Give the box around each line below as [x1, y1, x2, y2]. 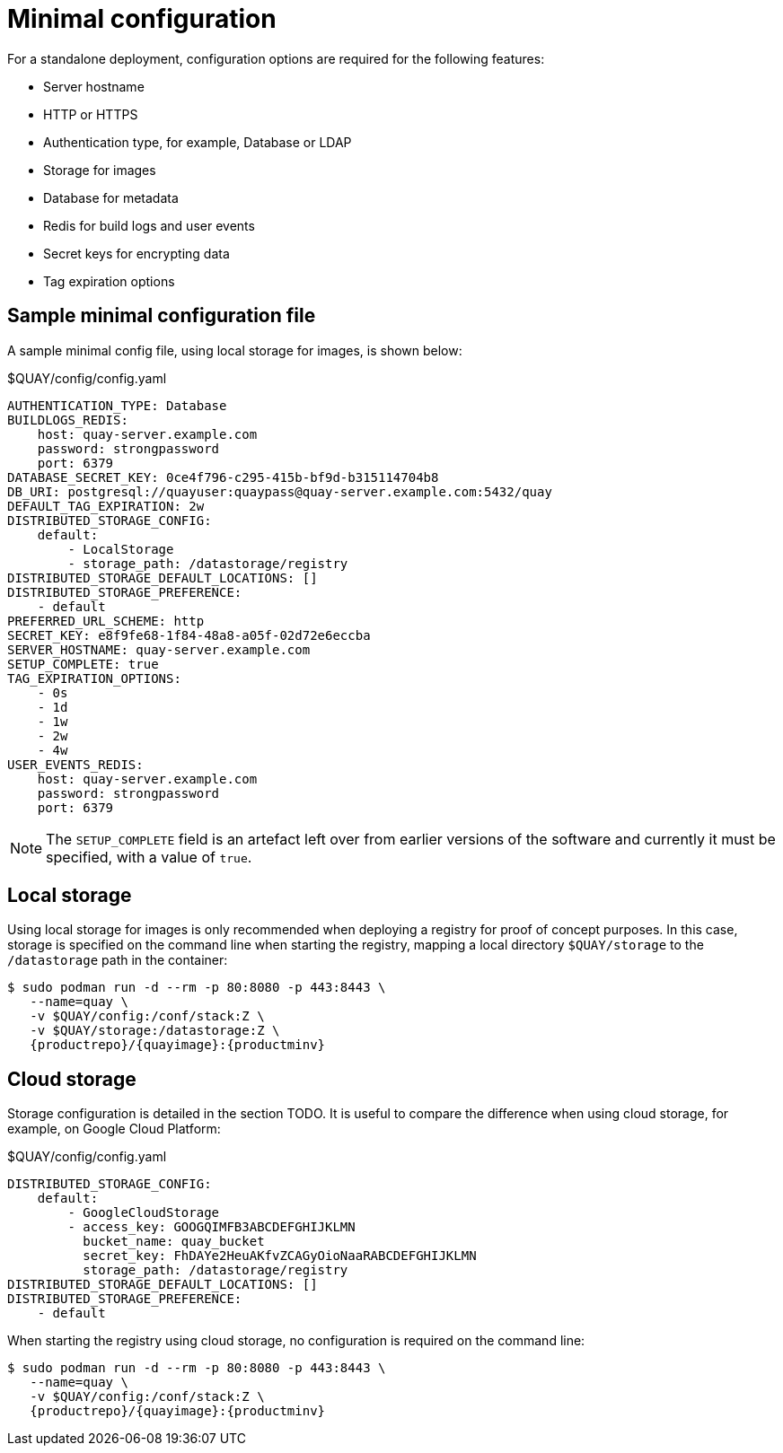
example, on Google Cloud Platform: [7, 1121, 221, 1137]
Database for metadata [43, 189, 179, 206]
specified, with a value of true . [46, 847, 252, 866]
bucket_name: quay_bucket [83, 1234, 265, 1249]
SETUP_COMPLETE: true [7, 656, 159, 671]
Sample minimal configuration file [7, 304, 316, 328]
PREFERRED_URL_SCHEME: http [7, 613, 205, 628]
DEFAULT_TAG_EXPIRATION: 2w [7, 498, 205, 513]
